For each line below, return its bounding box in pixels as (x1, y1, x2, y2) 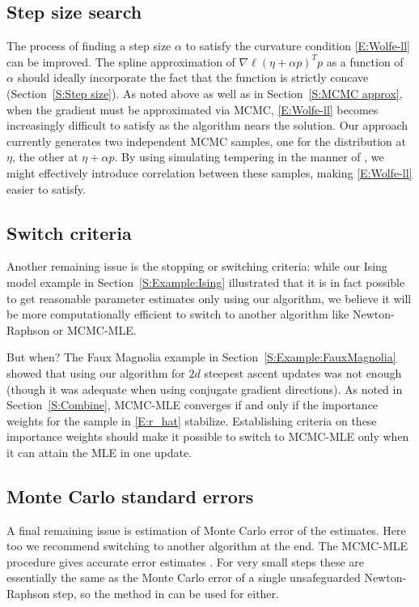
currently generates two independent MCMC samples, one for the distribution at (6, 132, 407, 149)
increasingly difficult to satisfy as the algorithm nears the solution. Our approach (6, 117, 408, 134)
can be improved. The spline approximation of (6, 53, 235, 70)
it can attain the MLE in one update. (6, 443, 193, 460)
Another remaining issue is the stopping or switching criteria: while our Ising (6, 258, 387, 275)
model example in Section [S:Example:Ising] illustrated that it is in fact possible (6, 273, 405, 290)
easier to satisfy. (6, 180, 86, 197)
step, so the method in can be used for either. (53, 585, 279, 602)
